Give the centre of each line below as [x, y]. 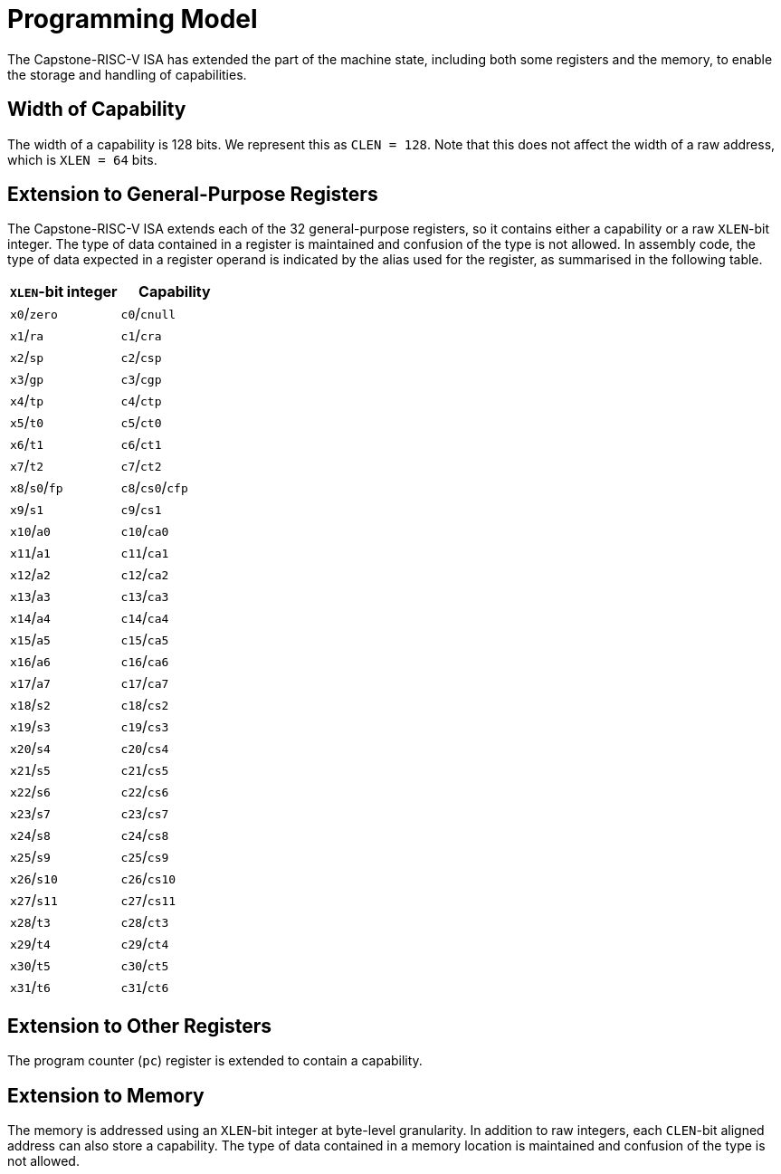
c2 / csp [141, 357]
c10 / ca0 [145, 531]
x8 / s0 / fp [37, 487]
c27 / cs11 [148, 900]
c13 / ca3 [145, 596]
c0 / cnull [148, 314]
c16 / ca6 [145, 661]
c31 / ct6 [145, 987]
